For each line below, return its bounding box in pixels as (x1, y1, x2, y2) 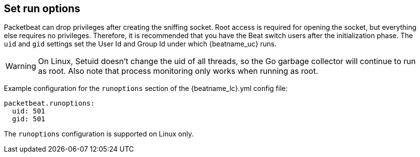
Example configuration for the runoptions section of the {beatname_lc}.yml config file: (4, 84, 288, 93)
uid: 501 (12, 107, 46, 115)
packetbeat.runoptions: (4, 99, 95, 108)
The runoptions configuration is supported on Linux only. (4, 130, 194, 138)
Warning (5, 61, 36, 71)
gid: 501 (12, 115, 46, 123)
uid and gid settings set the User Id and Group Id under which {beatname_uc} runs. (4, 40, 277, 48)
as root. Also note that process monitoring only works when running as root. (38, 66, 318, 76)
